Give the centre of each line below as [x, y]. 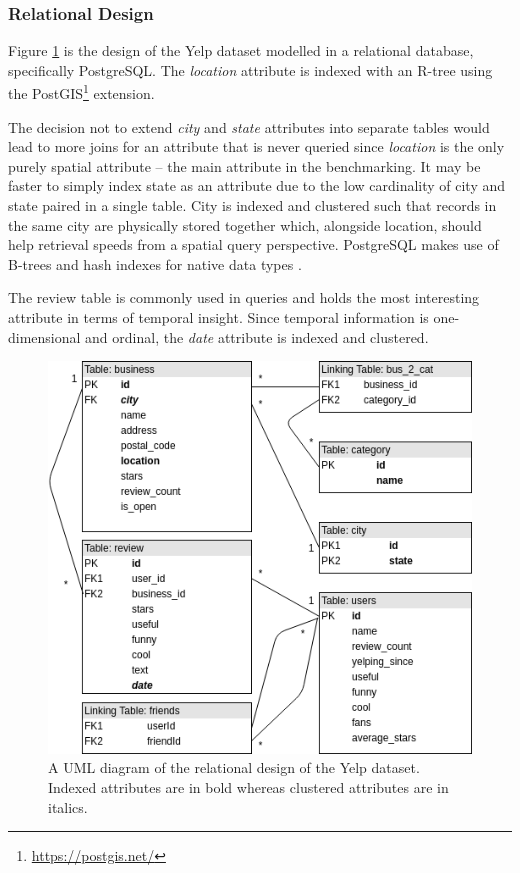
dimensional [44, 336]
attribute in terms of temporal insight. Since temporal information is [218, 317]
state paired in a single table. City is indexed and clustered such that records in [252, 205]
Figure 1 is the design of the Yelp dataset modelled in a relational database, [241, 50]
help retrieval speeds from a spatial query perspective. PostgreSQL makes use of [253, 244]
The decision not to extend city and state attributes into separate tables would [249, 126]
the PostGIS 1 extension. [81, 92]
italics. [68, 806]
